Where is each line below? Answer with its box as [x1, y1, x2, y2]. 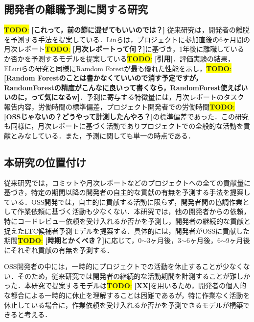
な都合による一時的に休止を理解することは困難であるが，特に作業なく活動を [4, 290, 250, 300]
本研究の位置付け [4, 154, 86, 169]
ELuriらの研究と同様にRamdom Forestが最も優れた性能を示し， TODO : [4, 63, 231, 73]
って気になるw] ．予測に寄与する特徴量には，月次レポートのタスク [31, 92, 244, 102]
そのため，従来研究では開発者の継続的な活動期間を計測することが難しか [17, 270, 251, 281]
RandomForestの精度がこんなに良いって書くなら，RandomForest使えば [4, 82, 241, 92]
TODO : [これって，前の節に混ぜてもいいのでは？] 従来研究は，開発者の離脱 [4, 25, 250, 35]
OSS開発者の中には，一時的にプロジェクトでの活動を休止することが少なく [4, 261, 243, 271]
